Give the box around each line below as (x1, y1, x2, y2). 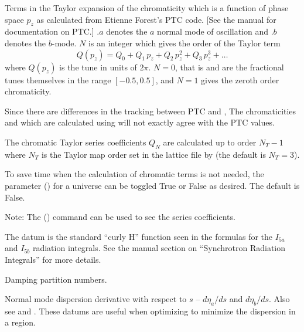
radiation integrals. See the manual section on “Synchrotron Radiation (32, 242, 286, 254)
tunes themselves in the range (5, 73, 111, 86)
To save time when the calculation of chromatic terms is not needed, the (5, 168, 264, 180)
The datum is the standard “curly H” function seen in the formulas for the (5, 230, 273, 242)
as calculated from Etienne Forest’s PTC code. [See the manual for (36, 13, 276, 25)
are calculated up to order (163, 135, 257, 148)
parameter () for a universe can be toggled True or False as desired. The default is (5, 179, 300, 191)
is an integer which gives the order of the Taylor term (88, 36, 281, 49)
